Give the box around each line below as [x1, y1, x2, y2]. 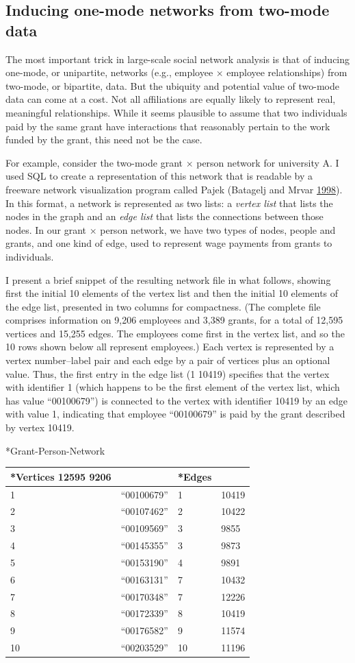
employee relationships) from [226, 65, 347, 80]
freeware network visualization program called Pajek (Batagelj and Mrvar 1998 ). [5, 182, 343, 196]
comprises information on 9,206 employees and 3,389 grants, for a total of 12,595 [5, 313, 343, 327]
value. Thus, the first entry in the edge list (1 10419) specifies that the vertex [5, 366, 330, 381]
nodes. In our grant [5, 222, 87, 237]
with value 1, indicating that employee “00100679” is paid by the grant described [5, 407, 345, 421]
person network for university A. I [196, 155, 339, 169]
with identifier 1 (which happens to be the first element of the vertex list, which [5, 380, 340, 394]
